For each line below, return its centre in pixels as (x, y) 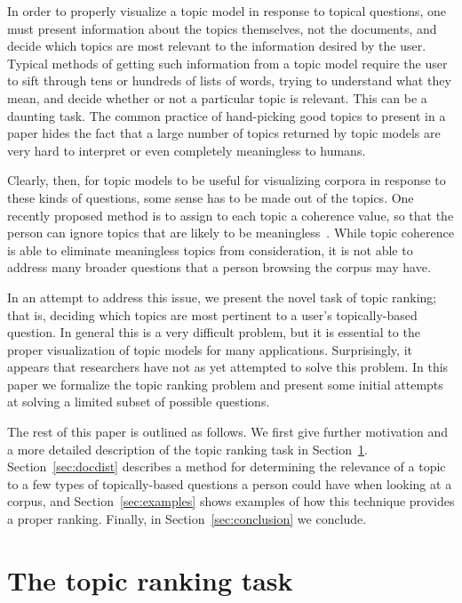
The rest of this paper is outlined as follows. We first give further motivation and (228, 432)
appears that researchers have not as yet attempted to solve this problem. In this (228, 367)
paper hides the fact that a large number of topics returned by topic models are (224, 133)
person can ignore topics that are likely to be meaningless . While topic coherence (231, 233)
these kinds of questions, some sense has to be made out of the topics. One (211, 197)
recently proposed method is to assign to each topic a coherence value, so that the (231, 215)
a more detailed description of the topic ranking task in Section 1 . (187, 449)
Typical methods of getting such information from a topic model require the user (227, 63)
